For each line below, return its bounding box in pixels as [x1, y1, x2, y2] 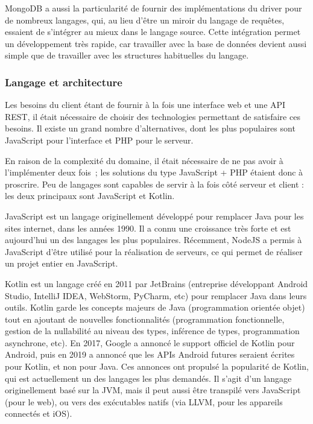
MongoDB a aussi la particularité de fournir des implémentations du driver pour [5, 2, 302, 14]
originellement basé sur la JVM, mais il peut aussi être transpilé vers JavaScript [5, 384, 301, 396]
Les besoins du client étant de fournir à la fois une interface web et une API [5, 98, 286, 111]
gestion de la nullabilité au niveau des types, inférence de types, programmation [5, 324, 300, 337]
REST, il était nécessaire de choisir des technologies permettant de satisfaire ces [5, 110, 300, 122]
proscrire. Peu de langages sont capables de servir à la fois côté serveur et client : [5, 177, 304, 190]
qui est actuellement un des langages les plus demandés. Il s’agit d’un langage [5, 372, 292, 384]
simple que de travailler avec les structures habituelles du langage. [5, 49, 249, 62]
